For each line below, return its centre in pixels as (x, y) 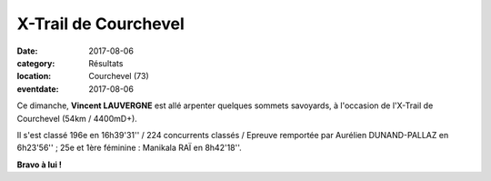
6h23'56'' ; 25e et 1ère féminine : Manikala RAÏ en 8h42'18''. (130, 148)
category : (36, 63)
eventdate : (38, 89)
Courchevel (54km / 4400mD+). (77, 118)
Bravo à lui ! (40, 165)
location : (34, 76)
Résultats (106, 63)
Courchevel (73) (119, 76)
